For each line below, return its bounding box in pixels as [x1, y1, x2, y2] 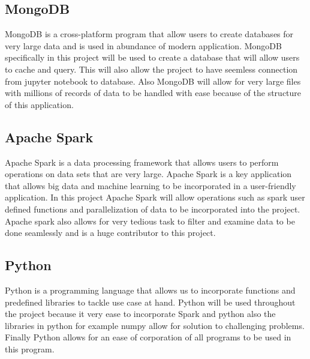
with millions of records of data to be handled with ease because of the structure [5, 86, 302, 99]
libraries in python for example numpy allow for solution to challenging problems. [5, 319, 305, 331]
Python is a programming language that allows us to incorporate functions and [5, 283, 296, 296]
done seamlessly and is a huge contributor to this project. [5, 226, 216, 239]
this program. [5, 342, 55, 355]
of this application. [5, 98, 74, 110]
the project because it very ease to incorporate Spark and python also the [5, 307, 276, 320]
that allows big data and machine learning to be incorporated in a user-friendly [5, 179, 296, 192]
